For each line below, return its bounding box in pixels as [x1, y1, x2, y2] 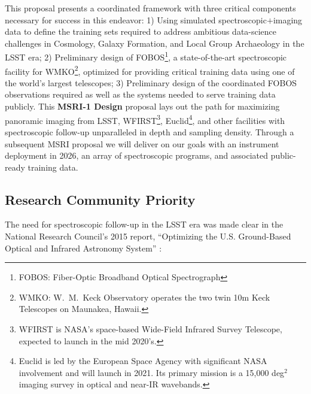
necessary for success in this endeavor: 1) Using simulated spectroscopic [5, 13, 267, 26]
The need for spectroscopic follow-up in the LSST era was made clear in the [5, 218, 283, 231]
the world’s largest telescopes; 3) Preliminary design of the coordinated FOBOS [5, 76, 297, 89]
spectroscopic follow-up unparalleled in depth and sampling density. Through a [5, 125, 294, 138]
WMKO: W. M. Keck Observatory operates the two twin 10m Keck [19, 290, 270, 303]
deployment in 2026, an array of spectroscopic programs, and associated [5, 149, 269, 162]
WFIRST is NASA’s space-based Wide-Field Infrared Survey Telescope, [19, 323, 282, 335]
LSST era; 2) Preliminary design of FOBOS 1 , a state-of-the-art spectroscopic [5, 49, 287, 63]
